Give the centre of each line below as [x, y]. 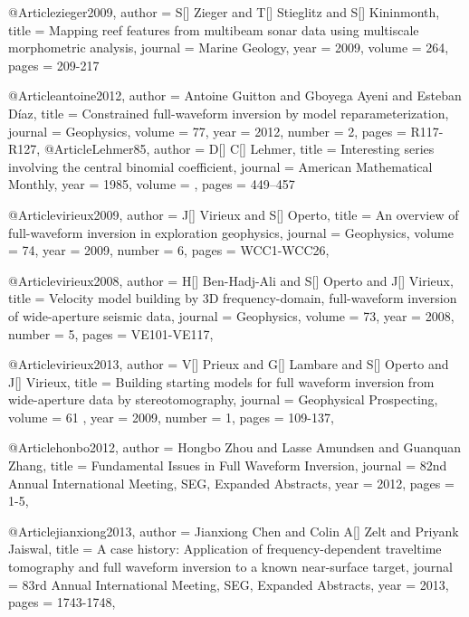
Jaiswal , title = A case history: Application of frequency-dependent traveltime [225, 549]
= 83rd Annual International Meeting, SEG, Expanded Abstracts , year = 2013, [229, 584]
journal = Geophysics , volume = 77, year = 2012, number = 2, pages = [207, 131]
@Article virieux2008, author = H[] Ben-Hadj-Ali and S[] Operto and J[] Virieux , [231, 280]
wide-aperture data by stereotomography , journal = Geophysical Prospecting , [223, 399]
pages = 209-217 [54, 65]
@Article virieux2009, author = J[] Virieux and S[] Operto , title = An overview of [234, 214]
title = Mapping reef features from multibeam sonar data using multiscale [214, 29]
